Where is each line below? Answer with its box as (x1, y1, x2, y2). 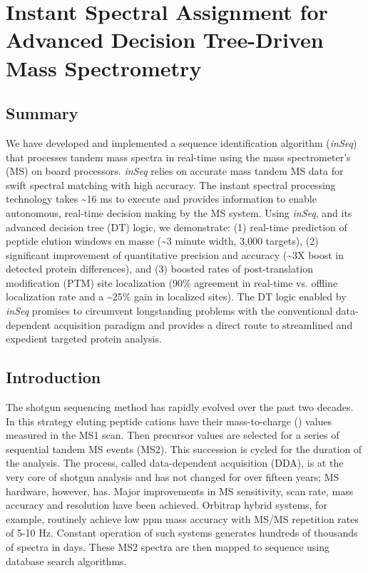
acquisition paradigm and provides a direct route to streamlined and (53, 317, 353, 332)
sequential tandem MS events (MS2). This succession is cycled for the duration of (6, 441, 362, 456)
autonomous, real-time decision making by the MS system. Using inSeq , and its (6, 205, 352, 220)
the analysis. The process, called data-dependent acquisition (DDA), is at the (6, 455, 344, 470)
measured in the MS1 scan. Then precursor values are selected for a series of (6, 427, 339, 442)
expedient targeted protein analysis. (6, 331, 162, 346)
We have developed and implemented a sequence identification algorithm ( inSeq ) (6, 135, 357, 150)
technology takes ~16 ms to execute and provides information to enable (6, 191, 317, 206)
